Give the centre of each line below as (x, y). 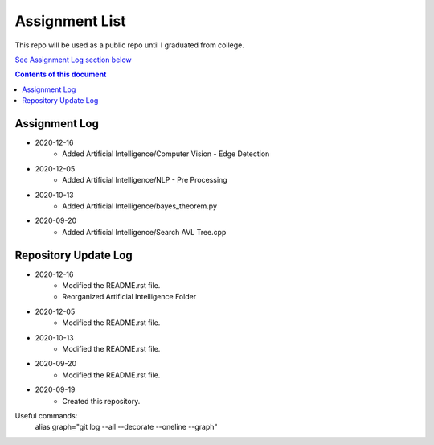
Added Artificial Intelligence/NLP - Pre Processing (145, 180)
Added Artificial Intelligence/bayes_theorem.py (139, 206)
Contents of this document (61, 74)
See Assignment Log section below (73, 60)
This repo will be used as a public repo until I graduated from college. (129, 45)
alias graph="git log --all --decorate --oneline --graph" (126, 427)
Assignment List (70, 21)
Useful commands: (46, 415)
